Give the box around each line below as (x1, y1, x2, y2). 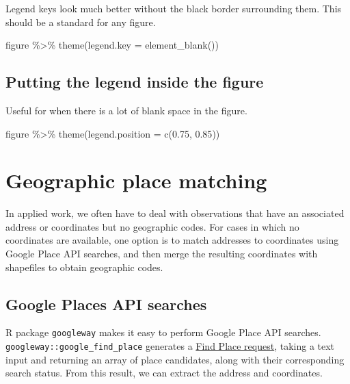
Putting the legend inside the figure (5, 71, 264, 92)
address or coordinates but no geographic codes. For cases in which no (5, 219, 299, 233)
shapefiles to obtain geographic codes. (5, 259, 163, 274)
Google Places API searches (5, 293, 207, 314)
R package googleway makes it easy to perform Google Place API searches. (5, 325, 321, 340)
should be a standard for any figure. (5, 14, 156, 29)
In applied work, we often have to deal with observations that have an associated (5, 206, 345, 220)
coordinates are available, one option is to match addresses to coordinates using (5, 233, 339, 247)
